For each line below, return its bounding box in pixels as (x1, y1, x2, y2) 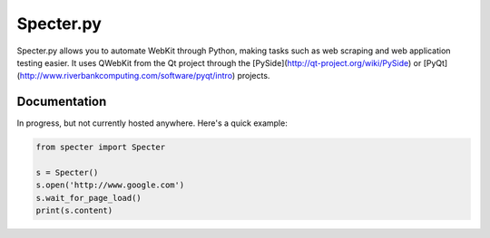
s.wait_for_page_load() (35, 193, 142, 203)
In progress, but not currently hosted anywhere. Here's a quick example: (16, 118, 288, 129)
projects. (237, 71, 270, 81)
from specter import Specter (35, 142, 166, 153)
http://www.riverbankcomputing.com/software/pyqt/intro (19, 71, 233, 81)
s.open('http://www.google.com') (35, 180, 185, 190)
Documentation (16, 94, 107, 109)
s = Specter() (35, 167, 99, 177)
